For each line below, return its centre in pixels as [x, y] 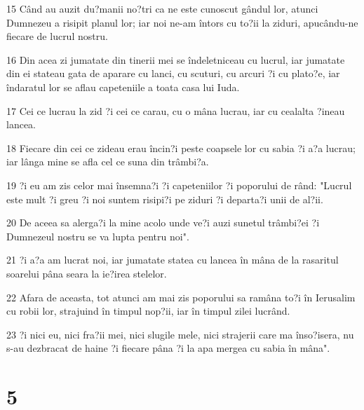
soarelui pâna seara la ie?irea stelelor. [87, 273]
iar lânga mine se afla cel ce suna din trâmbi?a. [108, 162]
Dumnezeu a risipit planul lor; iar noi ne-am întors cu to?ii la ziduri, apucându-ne [182, 22]
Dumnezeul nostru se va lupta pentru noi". [98, 236]
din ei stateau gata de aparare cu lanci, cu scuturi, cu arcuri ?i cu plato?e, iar [173, 73]
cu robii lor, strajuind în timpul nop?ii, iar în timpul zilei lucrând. [148, 311]
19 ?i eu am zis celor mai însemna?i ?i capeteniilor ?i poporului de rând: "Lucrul [179, 185]
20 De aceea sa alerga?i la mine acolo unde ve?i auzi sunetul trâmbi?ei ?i [163, 223]
